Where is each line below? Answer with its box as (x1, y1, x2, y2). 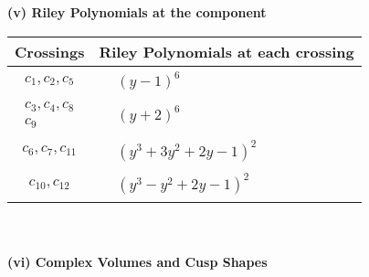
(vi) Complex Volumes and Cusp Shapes (7, 252, 268, 272)
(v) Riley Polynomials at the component (7, 3, 267, 21)
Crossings (15, 40, 85, 62)
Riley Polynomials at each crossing (99, 40, 354, 62)
